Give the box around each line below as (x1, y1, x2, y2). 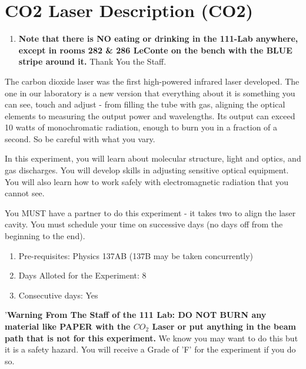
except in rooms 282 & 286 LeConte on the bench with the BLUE (18, 43, 292, 56)
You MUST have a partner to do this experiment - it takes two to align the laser (5, 206, 296, 219)
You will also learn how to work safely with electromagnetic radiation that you (5, 175, 289, 187)
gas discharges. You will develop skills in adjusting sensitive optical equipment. (5, 164, 289, 176)
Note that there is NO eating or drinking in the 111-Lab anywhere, (18, 32, 298, 45)
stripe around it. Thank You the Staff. (18, 55, 167, 68)
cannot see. (5, 187, 45, 199)
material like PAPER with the (5, 320, 131, 332)
